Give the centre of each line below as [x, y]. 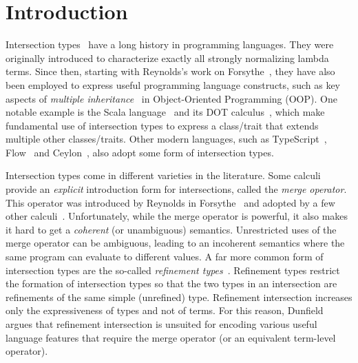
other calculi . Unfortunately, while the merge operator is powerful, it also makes [177, 216]
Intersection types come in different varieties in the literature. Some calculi [163, 175]
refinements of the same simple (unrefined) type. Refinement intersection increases [179, 297]
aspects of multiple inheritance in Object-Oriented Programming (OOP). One [171, 98]
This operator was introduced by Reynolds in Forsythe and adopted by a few [170, 202]
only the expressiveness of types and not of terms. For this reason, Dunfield [165, 310]
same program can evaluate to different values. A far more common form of [165, 257]
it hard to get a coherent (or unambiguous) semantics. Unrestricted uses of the [171, 229]
